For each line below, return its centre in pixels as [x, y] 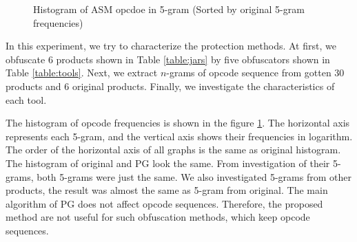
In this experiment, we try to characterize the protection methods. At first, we [171, 46]
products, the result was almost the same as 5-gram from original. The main [167, 190]
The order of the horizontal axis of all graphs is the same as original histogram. [173, 150]
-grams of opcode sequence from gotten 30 [255, 73]
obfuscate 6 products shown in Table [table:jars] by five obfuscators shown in [168, 59]
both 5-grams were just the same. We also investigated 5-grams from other [194, 176]
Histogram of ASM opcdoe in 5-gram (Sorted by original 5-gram [169, 9]
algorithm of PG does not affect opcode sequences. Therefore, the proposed [164, 203]
